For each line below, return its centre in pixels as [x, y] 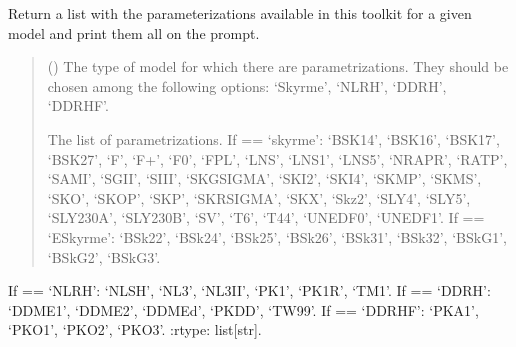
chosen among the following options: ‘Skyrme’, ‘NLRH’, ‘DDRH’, [247, 85]
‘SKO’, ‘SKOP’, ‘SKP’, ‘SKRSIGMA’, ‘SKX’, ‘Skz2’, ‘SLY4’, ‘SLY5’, [259, 197]
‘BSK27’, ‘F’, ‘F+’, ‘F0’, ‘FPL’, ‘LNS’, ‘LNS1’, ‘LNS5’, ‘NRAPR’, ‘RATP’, [277, 158]
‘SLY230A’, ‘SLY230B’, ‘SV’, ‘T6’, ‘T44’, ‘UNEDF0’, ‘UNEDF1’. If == [266, 217]
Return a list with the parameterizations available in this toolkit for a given [240, 13]
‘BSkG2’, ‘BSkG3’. [104, 256]
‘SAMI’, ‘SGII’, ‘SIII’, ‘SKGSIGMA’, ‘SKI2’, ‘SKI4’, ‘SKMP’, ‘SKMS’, [264, 178]
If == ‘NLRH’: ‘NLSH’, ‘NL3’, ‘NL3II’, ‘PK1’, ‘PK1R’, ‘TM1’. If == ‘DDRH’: [249, 290]
